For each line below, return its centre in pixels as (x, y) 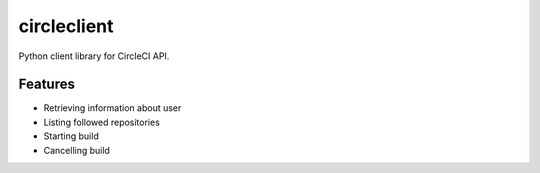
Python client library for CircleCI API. (94, 56)
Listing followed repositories (101, 122)
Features (46, 84)
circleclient (66, 26)
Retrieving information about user (112, 108)
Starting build (71, 136)
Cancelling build (76, 150)
